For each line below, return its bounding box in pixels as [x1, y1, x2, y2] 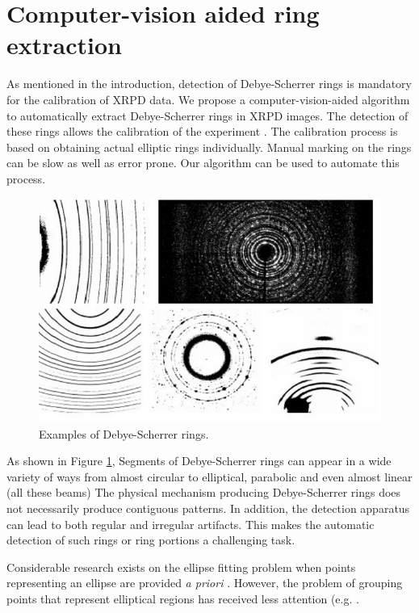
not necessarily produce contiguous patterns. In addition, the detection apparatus [6, 499, 410, 516]
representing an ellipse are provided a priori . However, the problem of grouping [6, 574, 403, 591]
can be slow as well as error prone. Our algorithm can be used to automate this [6, 154, 400, 171]
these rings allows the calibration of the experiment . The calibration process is [6, 123, 398, 140]
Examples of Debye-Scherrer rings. [39, 425, 209, 442]
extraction [6, 28, 122, 61]
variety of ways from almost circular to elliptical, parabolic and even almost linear [6, 468, 413, 485]
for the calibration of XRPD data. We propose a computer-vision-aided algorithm [6, 90, 410, 107]
